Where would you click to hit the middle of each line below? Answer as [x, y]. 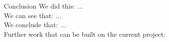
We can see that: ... [33, 15]
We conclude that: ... [35, 25]
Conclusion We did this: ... [43, 6]
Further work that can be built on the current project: [85, 34]
